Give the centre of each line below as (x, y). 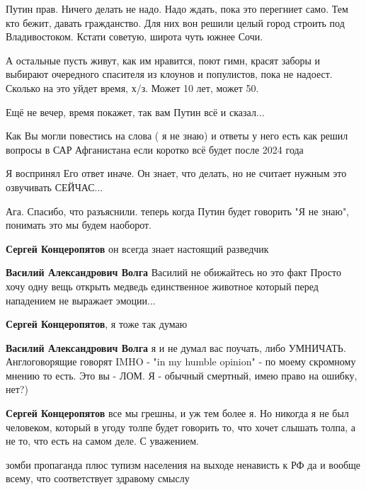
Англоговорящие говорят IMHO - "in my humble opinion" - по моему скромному (181, 361)
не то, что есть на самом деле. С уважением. (102, 441)
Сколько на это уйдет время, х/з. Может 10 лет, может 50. (132, 87)
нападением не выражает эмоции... (81, 300)
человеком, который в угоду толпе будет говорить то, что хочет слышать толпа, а (181, 427)
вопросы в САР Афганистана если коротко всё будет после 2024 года (155, 149)
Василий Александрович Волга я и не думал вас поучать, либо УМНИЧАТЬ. (176, 347)
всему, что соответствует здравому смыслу (98, 478)
